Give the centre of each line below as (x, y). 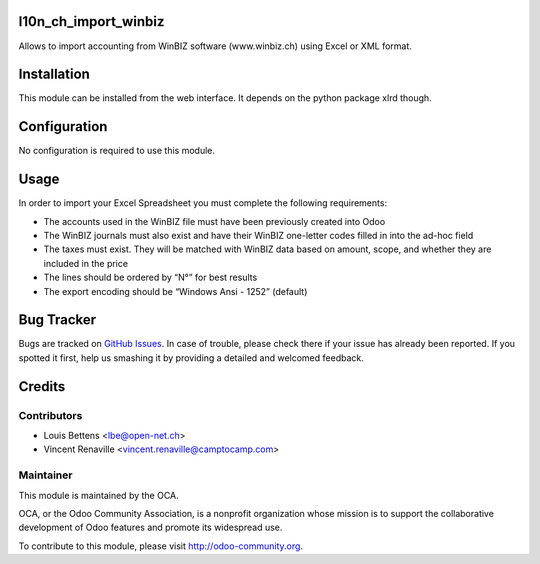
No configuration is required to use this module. (116, 151)
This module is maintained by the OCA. (98, 495)
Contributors (50, 415)
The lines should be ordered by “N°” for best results (150, 277)
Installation (54, 74)
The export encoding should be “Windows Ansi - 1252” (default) (175, 291)
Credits (42, 386)
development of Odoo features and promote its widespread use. (150, 527)
